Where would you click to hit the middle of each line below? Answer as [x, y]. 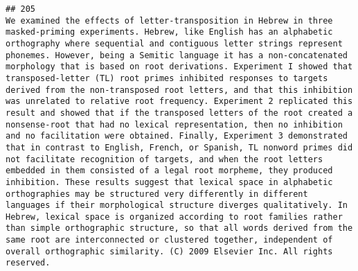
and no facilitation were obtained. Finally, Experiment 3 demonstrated [177, 136]
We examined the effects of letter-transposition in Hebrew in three [169, 20]
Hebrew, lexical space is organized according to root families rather [174, 217]
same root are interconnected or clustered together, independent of [169, 240]
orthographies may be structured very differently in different [157, 194]
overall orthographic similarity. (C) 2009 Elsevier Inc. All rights [169, 251]
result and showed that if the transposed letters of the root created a [179, 113]
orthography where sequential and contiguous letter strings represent [174, 43]
